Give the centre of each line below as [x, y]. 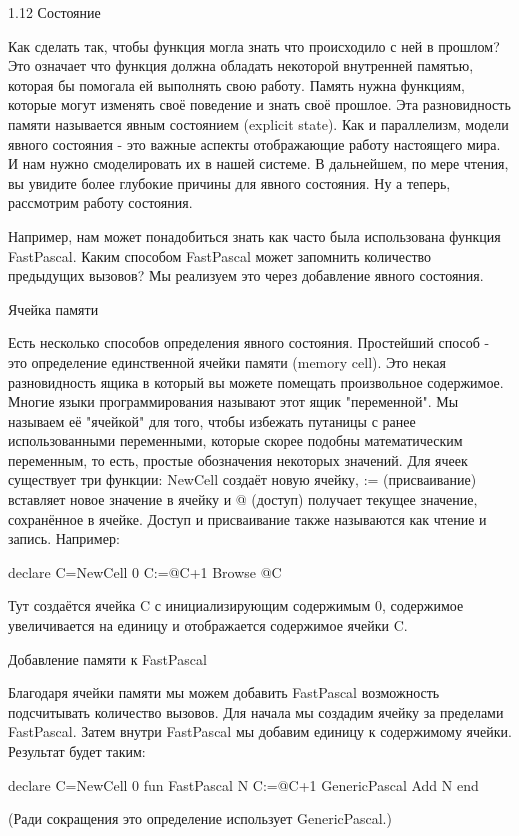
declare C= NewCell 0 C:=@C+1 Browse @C [145, 571]
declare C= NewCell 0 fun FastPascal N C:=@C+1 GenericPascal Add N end [243, 784]
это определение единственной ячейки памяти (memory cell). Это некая [227, 361]
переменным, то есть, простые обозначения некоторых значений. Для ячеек [238, 459]
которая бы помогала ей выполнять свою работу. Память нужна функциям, [236, 84]
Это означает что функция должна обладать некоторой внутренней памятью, [241, 65]
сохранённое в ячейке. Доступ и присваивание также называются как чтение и [247, 518]
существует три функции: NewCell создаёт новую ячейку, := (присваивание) [242, 479]
